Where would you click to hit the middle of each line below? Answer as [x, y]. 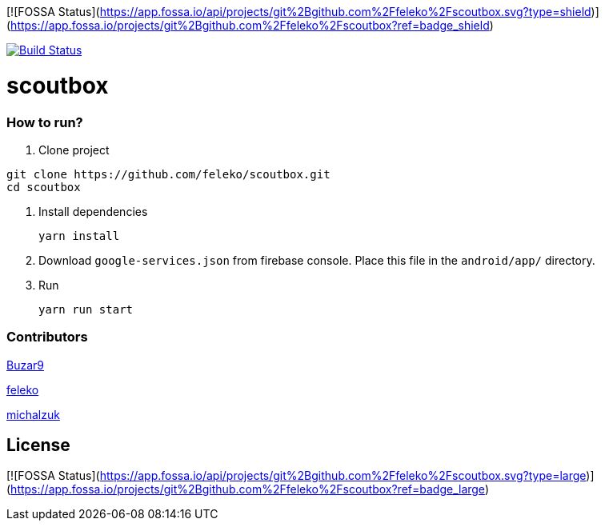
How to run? [45, 122]
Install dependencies [93, 211]
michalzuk [33, 414]
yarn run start [86, 309]
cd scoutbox [44, 187]
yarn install [79, 236]
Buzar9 [25, 365]
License [38, 445]
